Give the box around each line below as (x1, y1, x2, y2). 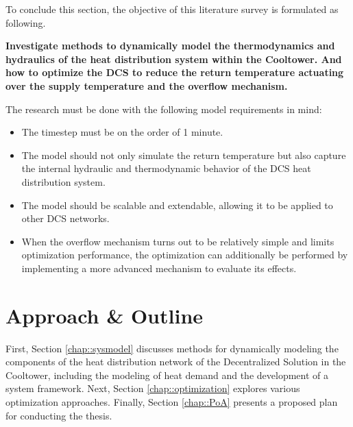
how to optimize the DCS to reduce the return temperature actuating (5, 65, 344, 80)
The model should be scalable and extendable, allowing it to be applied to (21, 197, 333, 212)
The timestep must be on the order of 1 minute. (21, 125, 223, 139)
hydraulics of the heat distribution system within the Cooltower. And (5, 51, 342, 66)
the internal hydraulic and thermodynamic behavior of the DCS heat (21, 161, 311, 175)
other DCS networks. (21, 211, 110, 225)
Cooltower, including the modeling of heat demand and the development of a (5, 367, 329, 382)
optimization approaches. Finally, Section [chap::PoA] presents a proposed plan (5, 395, 338, 408)
